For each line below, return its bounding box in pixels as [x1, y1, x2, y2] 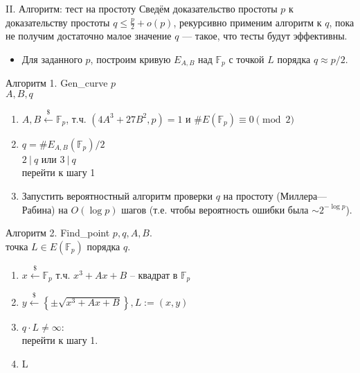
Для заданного [21, 52, 82, 67]
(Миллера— [276, 189, 327, 203]
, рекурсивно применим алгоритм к [173, 15, 322, 29]
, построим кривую [90, 52, 171, 67]
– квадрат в [129, 267, 178, 281]
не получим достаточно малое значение [6, 28, 172, 43]
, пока [329, 15, 354, 29]
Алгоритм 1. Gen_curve [6, 76, 108, 90]
